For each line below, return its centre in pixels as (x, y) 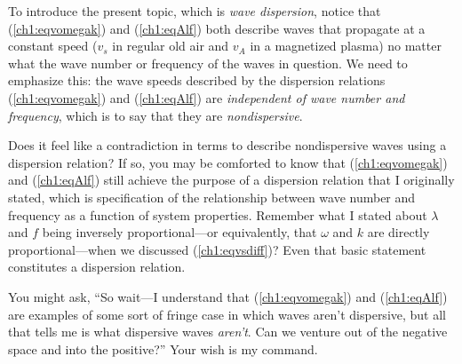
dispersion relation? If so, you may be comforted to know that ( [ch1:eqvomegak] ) (228, 162)
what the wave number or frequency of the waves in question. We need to (208, 63)
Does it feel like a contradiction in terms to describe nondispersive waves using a (227, 145)
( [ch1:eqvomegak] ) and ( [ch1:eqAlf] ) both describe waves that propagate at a (217, 28)
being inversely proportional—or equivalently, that (179, 232)
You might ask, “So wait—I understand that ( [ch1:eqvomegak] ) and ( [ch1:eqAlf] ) (228, 296)
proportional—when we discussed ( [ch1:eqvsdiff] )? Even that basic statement (217, 249)
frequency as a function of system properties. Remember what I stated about (218, 214)
